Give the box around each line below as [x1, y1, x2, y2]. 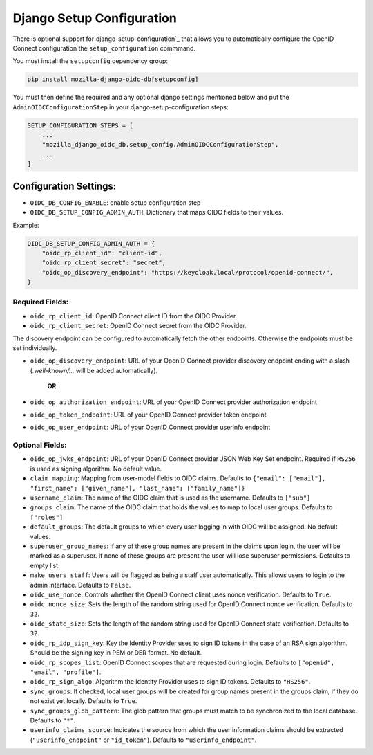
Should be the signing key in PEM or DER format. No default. [30, 648, 202, 657]
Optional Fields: [12, 440, 67, 450]
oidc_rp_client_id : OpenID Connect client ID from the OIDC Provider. [30, 311, 238, 320]
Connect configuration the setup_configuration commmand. [12, 44, 196, 52]
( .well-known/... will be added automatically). [30, 366, 158, 374]
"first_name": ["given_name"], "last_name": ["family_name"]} [30, 484, 245, 492]
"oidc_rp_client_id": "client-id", [41, 249, 162, 257]
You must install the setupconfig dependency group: [12, 57, 169, 65]
